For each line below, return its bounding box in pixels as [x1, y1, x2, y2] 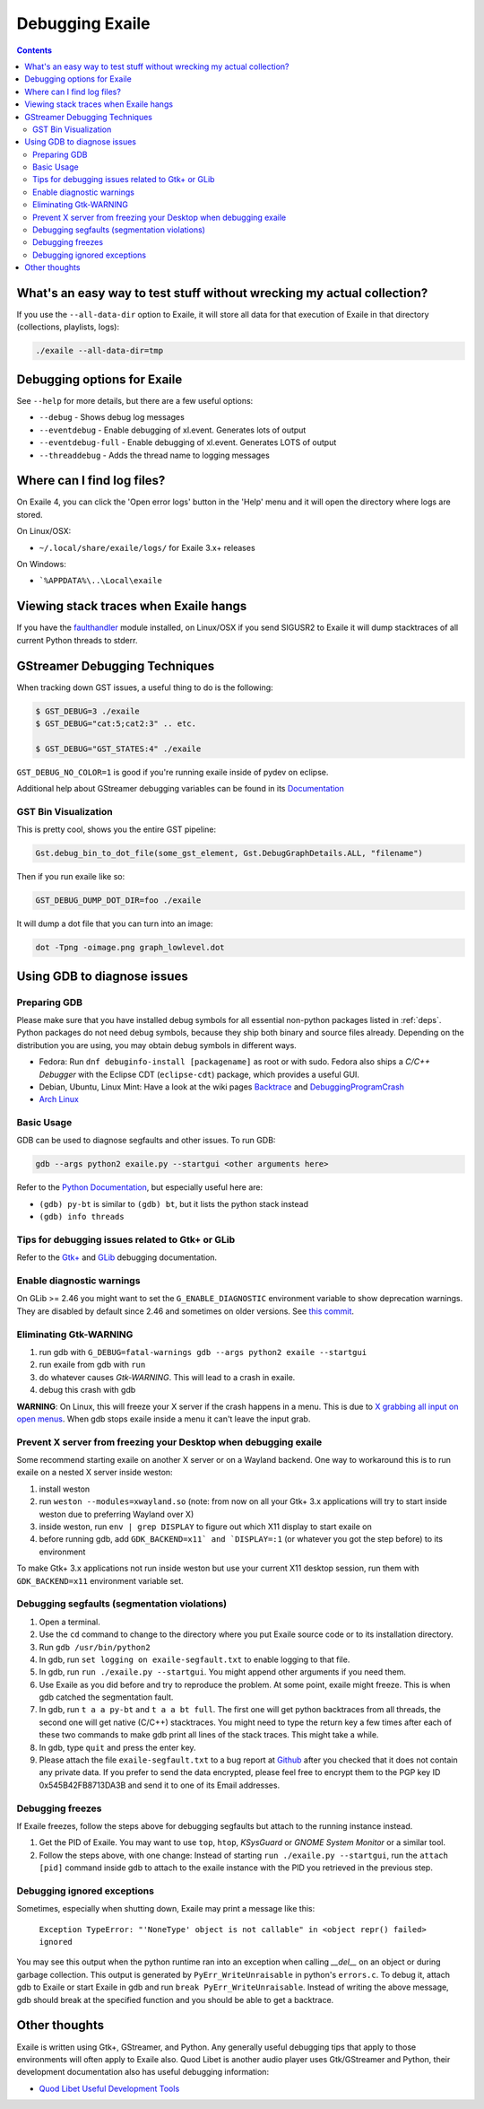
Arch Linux [39, 1094, 80, 1105]
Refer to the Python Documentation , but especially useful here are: [16, 1182, 264, 1193]
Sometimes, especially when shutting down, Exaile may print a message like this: [16, 1903, 315, 1914]
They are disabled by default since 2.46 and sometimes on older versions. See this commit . [16, 1306, 354, 1317]
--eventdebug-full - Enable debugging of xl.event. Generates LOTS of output [39, 437, 337, 448]
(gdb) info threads [39, 1212, 125, 1222]
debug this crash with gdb [39, 1385, 136, 1396]
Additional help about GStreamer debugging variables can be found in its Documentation [16, 783, 345, 794]
